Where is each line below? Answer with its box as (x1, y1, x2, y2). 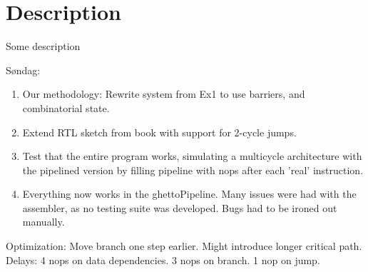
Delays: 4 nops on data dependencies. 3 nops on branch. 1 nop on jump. (6, 252, 320, 267)
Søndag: (6, 62, 41, 77)
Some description (6, 39, 81, 54)
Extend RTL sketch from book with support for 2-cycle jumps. (22, 124, 297, 139)
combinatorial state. (22, 100, 110, 115)
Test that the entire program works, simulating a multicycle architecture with (22, 148, 362, 163)
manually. (22, 214, 65, 229)
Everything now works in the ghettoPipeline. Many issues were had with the (22, 186, 357, 201)
